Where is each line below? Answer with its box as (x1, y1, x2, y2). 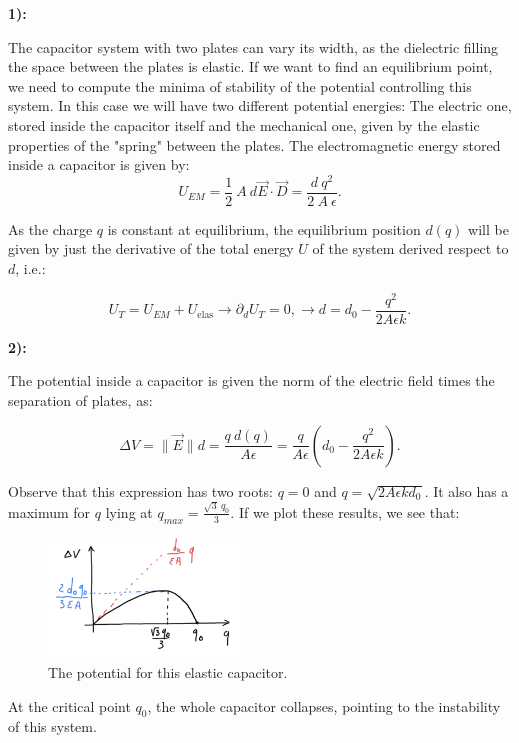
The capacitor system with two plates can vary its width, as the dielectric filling (8, 36, 499, 57)
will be (468, 218, 509, 239)
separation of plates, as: (8, 390, 153, 410)
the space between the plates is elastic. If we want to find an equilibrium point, (8, 56, 493, 77)
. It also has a (424, 480, 509, 501)
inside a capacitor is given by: (8, 154, 190, 175)
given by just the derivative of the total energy (8, 238, 294, 259)
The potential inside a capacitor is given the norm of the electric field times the (8, 370, 495, 391)
